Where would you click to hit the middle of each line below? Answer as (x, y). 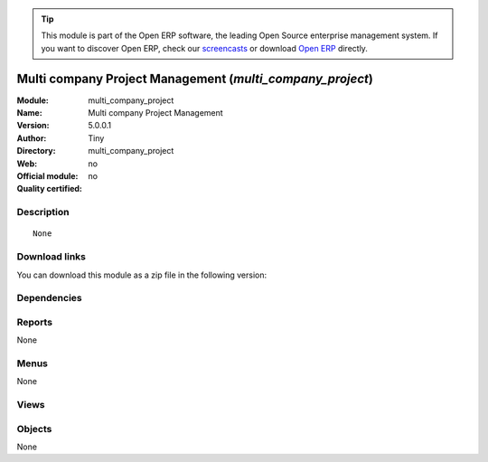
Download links (51, 257)
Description (43, 212)
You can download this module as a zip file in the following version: (142, 275)
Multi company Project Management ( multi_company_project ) (195, 78)
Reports (35, 322)
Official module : (47, 176)
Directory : (36, 151)
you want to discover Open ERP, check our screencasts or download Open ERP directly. (204, 48)
